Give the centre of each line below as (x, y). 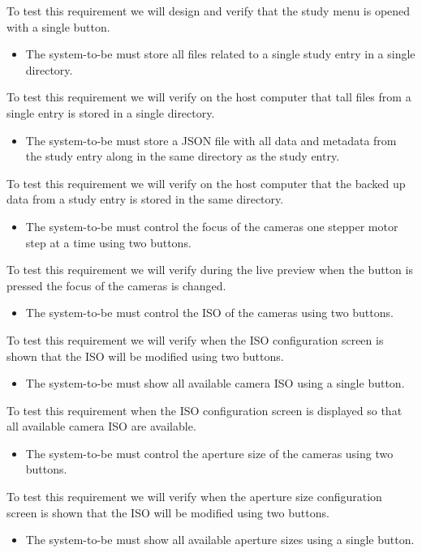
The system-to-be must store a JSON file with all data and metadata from (211, 140)
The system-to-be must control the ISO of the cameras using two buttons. (209, 313)
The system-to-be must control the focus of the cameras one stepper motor (212, 226)
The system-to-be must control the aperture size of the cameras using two (209, 453)
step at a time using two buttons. (108, 242)
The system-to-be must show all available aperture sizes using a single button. (220, 540)
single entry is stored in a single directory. (111, 112)
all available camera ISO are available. (101, 426)
